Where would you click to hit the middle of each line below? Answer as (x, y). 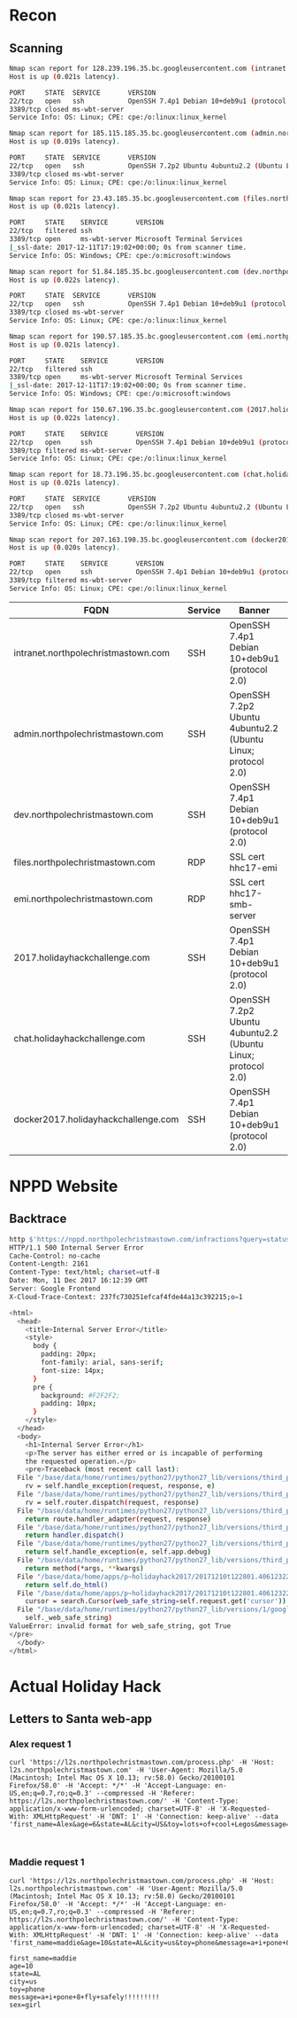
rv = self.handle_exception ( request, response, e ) (120, 1486)
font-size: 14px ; (72, 1370)
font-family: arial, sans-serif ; (103, 1362)
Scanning (36, 48)
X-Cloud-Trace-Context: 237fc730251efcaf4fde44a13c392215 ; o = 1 (126, 1297)
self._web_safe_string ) (69, 1618)
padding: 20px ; (69, 1354)
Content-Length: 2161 (49, 1264)
